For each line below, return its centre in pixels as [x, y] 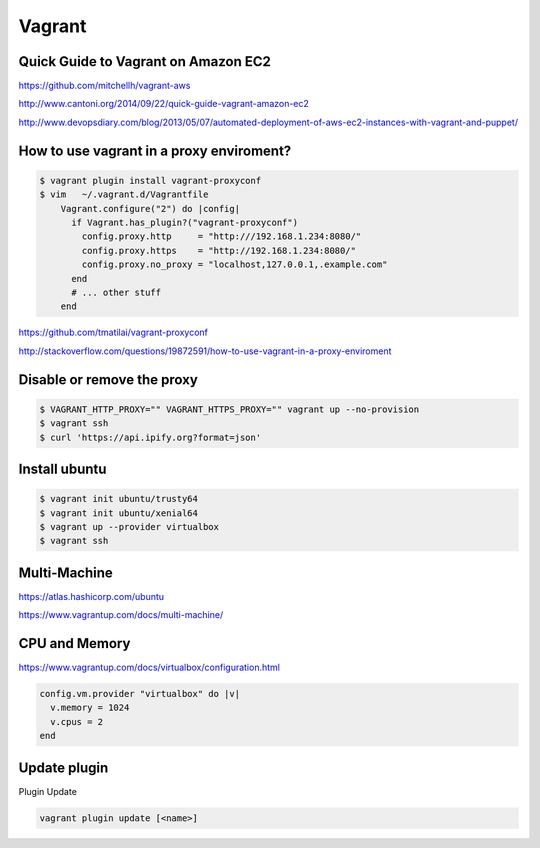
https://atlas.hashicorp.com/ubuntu [91, 596]
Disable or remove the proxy [108, 379]
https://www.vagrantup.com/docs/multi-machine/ [121, 615]
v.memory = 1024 [90, 708]
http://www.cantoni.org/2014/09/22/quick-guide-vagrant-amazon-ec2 [164, 104]
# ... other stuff [116, 292]
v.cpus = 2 [77, 721]
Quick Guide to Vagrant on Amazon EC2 [145, 61]
